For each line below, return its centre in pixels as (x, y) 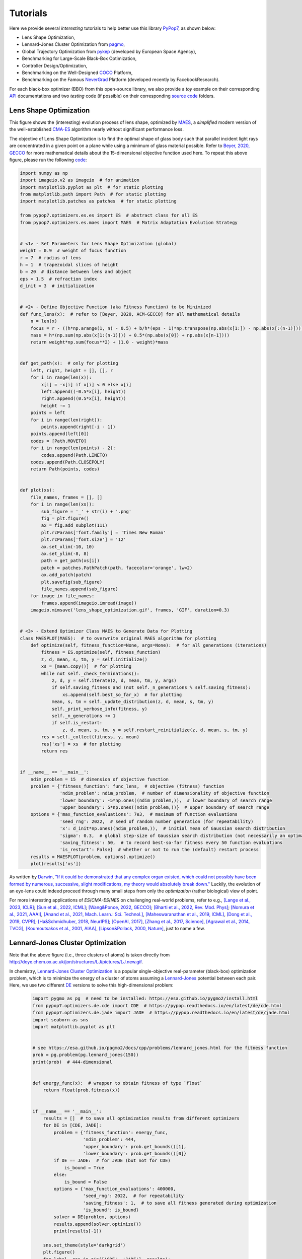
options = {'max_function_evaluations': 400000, (115, 1189)
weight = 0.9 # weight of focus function (73, 251)
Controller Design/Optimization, (55, 65)
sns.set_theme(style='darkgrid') (84, 1245)
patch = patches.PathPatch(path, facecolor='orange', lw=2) (117, 568)
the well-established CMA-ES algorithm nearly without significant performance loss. (96, 129)
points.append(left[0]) (60, 434)
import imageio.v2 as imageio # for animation (80, 180)
